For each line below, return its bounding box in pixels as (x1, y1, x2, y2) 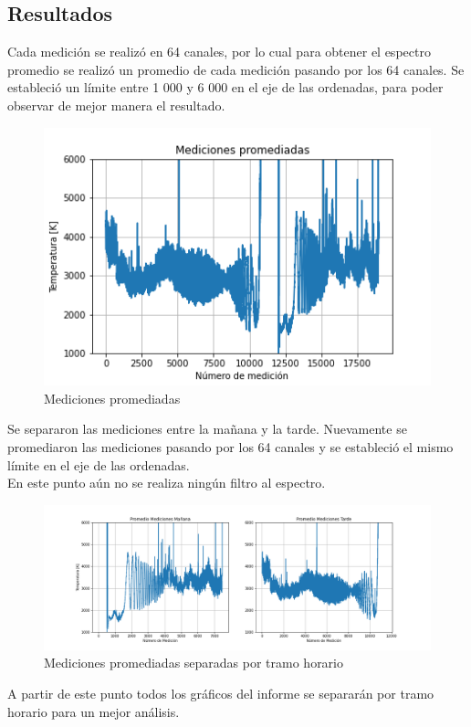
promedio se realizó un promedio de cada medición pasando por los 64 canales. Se (7, 59, 465, 79)
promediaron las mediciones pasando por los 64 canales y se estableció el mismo (7, 437, 454, 457)
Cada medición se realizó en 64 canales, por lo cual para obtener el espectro (7, 42, 431, 61)
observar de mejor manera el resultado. (7, 95, 225, 114)
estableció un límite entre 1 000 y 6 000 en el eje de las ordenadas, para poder (7, 78, 444, 97)
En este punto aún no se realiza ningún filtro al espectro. (7, 473, 326, 492)
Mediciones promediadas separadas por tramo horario (44, 653, 344, 672)
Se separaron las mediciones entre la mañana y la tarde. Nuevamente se (7, 419, 407, 438)
